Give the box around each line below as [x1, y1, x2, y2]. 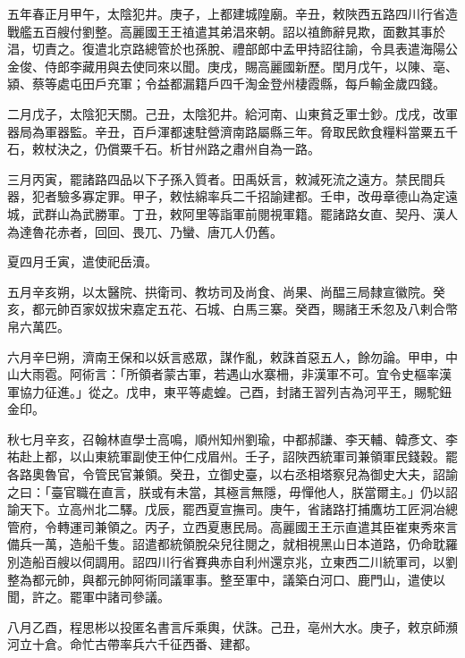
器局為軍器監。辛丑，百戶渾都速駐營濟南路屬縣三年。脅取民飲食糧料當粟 [7, 122, 433, 140]
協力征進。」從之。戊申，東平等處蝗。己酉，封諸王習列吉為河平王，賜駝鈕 [19, 382, 452, 401]
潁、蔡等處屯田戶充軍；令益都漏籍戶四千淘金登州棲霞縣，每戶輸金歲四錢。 [7, 74, 445, 93]
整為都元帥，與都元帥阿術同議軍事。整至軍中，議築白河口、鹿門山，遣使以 [7, 569, 445, 588]
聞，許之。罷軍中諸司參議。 [7, 587, 170, 606]
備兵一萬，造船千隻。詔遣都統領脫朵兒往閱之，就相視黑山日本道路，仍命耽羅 [7, 535, 458, 553]
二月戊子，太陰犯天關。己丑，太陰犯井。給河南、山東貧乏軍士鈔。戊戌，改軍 [7, 104, 458, 122]
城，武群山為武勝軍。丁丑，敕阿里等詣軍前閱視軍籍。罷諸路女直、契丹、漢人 [7, 204, 458, 223]
